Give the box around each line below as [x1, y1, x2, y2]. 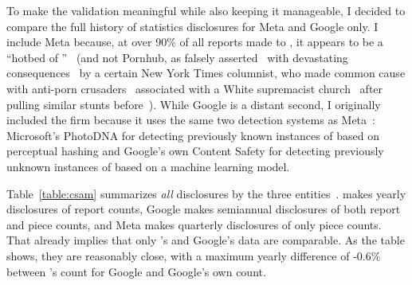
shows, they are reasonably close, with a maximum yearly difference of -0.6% [6, 247, 381, 264]
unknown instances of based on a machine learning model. [6, 158, 290, 174]
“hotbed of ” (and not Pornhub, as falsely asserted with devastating [6, 49, 348, 65]
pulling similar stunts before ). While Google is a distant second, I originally [6, 96, 381, 112]
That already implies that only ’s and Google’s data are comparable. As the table [6, 232, 405, 248]
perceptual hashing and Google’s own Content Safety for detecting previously [6, 142, 384, 159]
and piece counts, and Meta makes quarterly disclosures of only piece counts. [6, 216, 382, 232]
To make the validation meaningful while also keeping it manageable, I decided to [6, 2, 406, 18]
